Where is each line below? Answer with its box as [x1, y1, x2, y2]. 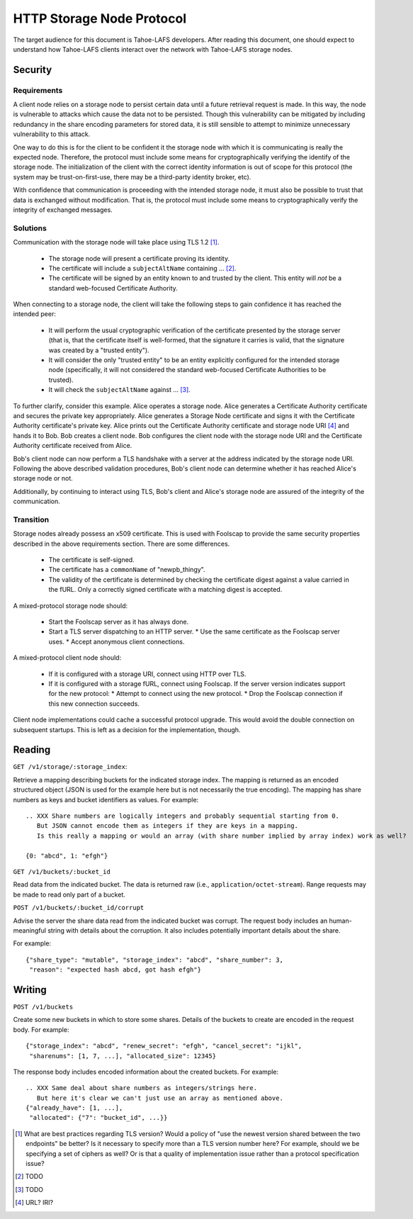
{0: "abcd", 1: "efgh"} [26, 851, 108, 860]
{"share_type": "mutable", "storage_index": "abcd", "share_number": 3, [26, 955, 283, 964]
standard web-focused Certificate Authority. [48, 283, 179, 292]
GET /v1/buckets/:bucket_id [13, 867, 111, 875]
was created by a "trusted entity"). [48, 346, 149, 354]
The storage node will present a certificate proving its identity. [48, 254, 230, 262]
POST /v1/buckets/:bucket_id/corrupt [13, 904, 145, 912]
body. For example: [13, 1025, 69, 1034]
